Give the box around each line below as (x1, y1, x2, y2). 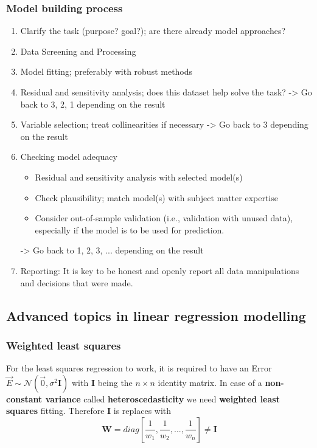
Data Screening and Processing (20, 44, 136, 57)
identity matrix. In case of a (158, 376, 262, 388)
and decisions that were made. (20, 276, 133, 289)
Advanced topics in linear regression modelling (6, 306, 306, 325)
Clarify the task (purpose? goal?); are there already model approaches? (20, 24, 286, 37)
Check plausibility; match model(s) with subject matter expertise (35, 191, 278, 204)
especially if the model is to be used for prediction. (35, 223, 225, 236)
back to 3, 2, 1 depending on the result (20, 97, 165, 110)
